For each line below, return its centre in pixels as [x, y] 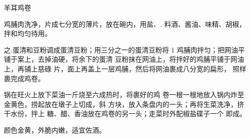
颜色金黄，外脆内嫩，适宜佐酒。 [55, 129]
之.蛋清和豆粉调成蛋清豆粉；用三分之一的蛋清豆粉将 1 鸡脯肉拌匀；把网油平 [125, 49]
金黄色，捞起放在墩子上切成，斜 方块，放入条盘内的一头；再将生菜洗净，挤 [124, 104]
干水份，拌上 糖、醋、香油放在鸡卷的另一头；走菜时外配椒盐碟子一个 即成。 [125, 113]
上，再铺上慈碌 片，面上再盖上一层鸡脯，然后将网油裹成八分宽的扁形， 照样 [125, 68]
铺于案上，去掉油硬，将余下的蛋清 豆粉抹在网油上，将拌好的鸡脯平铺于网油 [124, 59]
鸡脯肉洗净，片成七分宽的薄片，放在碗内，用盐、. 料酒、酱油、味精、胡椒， [125, 24]
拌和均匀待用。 [28, 33]
